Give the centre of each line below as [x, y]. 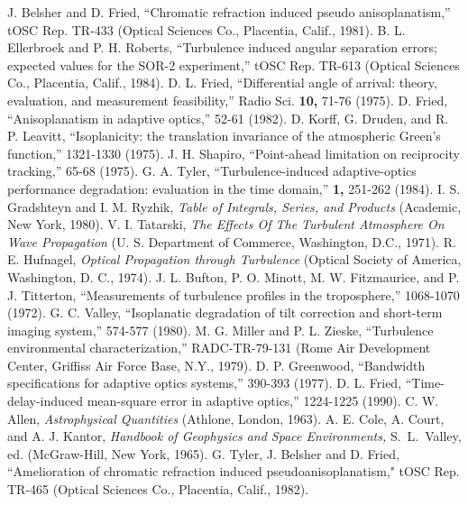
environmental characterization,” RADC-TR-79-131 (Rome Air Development [219, 348]
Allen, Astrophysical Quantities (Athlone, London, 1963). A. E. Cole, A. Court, [226, 418]
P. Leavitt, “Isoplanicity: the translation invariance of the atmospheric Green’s [224, 136]
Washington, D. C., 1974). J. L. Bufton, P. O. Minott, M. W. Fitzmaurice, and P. [234, 276]
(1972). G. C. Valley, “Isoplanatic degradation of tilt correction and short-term [225, 312]
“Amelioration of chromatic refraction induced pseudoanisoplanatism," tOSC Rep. [234, 471]
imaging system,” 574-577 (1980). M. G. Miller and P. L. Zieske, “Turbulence [220, 330]
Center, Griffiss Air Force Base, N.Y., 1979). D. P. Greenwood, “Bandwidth [216, 365]
